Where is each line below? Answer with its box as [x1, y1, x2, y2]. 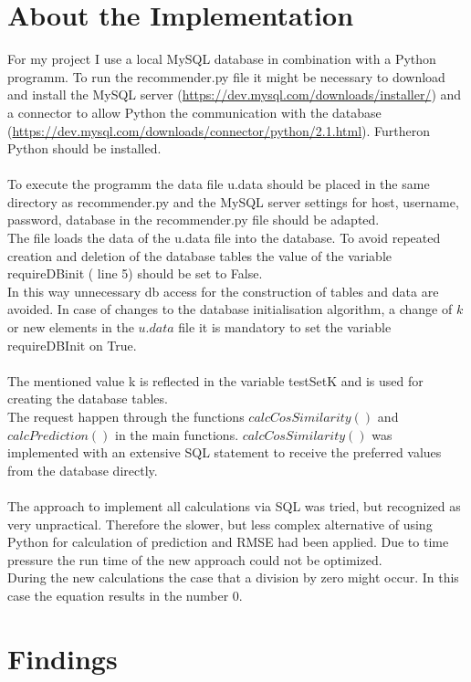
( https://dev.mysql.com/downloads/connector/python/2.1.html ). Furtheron [7, 121, 431, 140]
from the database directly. [7, 460, 158, 479]
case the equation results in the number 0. [7, 585, 243, 604]
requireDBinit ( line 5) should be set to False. [7, 264, 263, 283]
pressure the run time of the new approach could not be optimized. [7, 550, 382, 569]
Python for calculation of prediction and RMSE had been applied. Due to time [7, 532, 449, 551]
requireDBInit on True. [7, 335, 137, 354]
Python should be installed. [7, 139, 162, 158]
